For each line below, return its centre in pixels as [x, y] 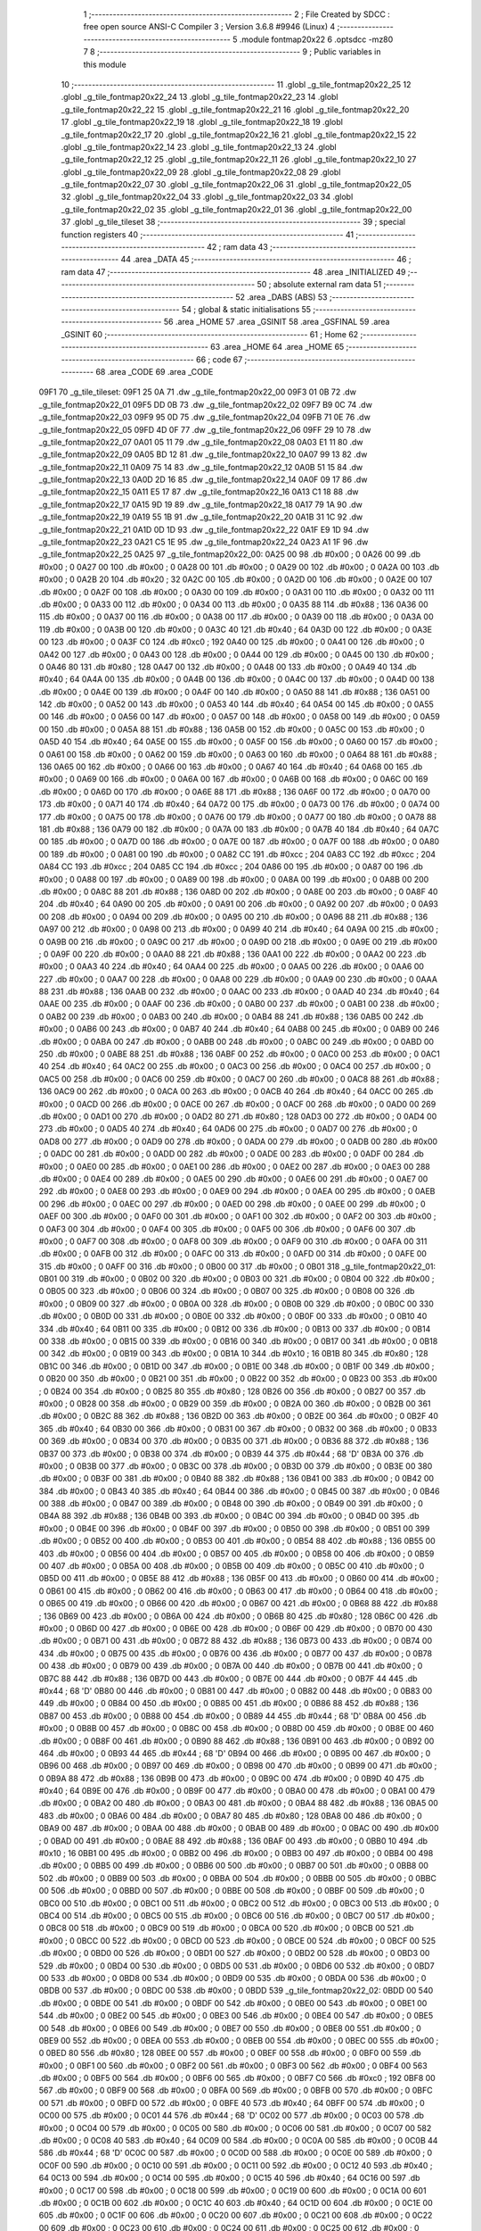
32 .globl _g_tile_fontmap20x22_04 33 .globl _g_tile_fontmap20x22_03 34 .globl [207, 197]
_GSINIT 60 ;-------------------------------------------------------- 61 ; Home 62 [210, 334]
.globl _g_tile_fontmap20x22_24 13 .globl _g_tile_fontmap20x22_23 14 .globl [200, 97]
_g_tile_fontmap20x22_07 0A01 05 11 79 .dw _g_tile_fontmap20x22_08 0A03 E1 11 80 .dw [201, 442]
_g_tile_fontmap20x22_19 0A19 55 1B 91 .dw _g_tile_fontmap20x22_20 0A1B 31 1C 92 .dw [201, 517]
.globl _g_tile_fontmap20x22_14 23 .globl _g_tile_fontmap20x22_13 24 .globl [199, 146]
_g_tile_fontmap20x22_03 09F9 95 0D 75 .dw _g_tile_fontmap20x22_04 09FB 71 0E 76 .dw [205, 417]
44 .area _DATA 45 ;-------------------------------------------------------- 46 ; [266, 260]
